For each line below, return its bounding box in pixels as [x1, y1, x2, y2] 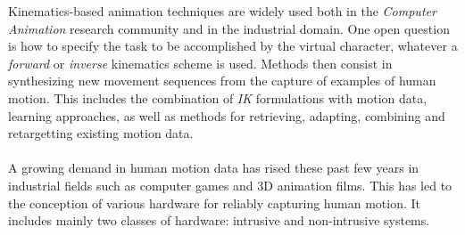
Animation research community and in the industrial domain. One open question [8, 19, 450, 37]
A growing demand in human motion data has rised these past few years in [8, 158, 419, 177]
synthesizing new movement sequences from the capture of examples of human [8, 71, 436, 90]
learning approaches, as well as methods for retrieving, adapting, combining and [8, 106, 445, 125]
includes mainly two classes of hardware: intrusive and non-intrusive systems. [8, 211, 430, 230]
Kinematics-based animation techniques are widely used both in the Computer [8, 2, 436, 20]
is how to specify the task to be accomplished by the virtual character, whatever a [8, 36, 458, 55]
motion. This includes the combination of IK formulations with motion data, [8, 88, 428, 107]
